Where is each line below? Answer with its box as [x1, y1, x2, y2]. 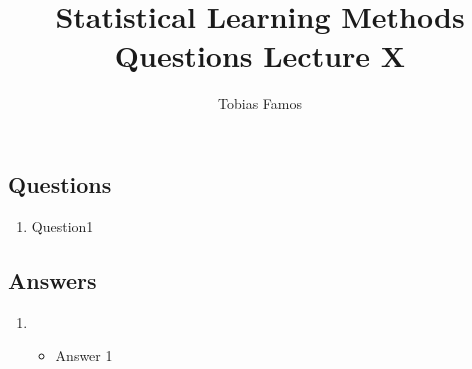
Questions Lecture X [114, 35, 406, 76]
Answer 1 [55, 345, 113, 366]
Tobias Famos [218, 93, 302, 114]
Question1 [31, 215, 94, 236]
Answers [8, 264, 97, 295]
